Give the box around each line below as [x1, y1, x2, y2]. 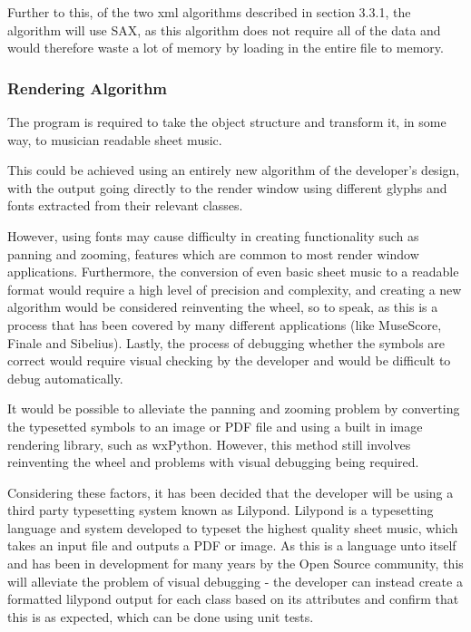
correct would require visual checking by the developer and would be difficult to [7, 351, 451, 370]
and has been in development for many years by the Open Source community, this [7, 554, 464, 573]
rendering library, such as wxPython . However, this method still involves [7, 434, 411, 453]
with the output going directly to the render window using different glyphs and [7, 178, 447, 197]
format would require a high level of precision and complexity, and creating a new [7, 279, 462, 298]
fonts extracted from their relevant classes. [7, 196, 243, 215]
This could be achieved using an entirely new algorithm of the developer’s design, [7, 160, 460, 180]
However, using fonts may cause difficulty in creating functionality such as [7, 226, 419, 245]
